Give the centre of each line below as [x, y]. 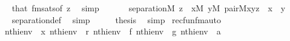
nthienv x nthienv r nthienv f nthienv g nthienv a [113, 31]
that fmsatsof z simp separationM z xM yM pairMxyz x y [149, 8]
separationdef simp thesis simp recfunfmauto [117, 19]
